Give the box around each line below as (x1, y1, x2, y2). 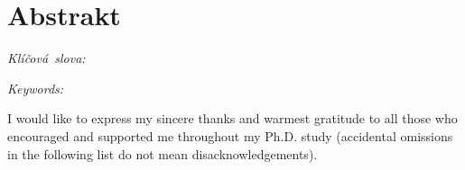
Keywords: (7, 78, 64, 97)
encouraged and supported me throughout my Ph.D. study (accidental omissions (7, 126, 453, 145)
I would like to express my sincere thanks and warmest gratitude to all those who (7, 109, 458, 128)
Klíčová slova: (7, 49, 86, 67)
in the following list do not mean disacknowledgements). (7, 144, 318, 163)
